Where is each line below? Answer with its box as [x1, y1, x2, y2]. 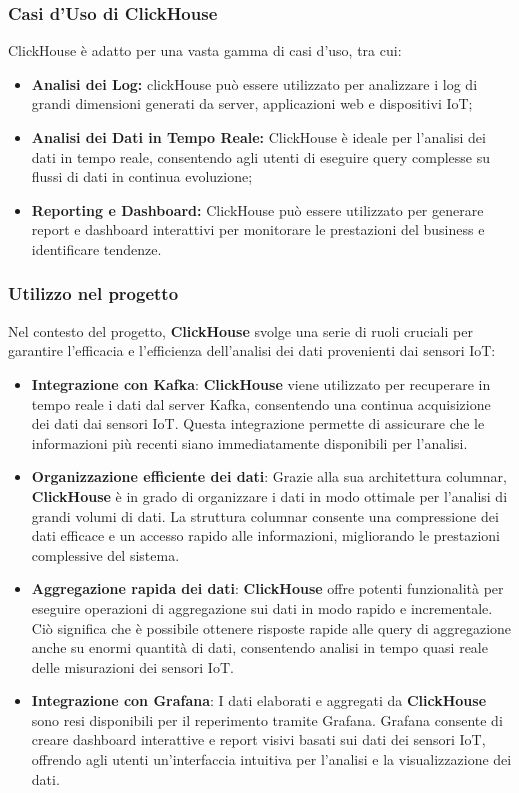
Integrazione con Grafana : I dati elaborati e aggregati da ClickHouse [31, 690, 487, 711]
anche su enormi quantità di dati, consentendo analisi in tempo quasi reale [31, 637, 488, 658]
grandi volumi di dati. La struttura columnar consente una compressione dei [31, 505, 499, 526]
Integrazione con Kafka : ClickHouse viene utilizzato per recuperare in [31, 373, 491, 394]
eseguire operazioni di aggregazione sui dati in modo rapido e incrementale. [31, 597, 493, 618]
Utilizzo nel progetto [8, 281, 179, 306]
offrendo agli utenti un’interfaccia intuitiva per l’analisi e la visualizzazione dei [31, 749, 512, 770]
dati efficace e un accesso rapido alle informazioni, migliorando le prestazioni [31, 525, 500, 546]
